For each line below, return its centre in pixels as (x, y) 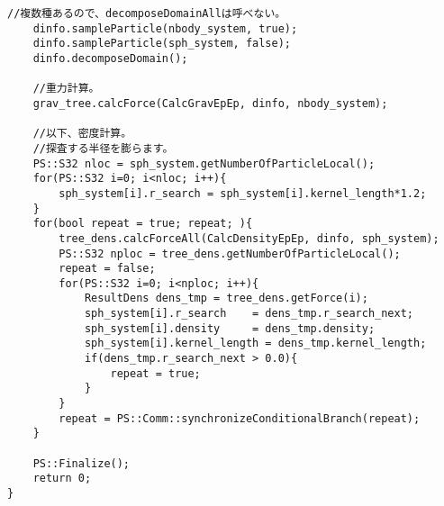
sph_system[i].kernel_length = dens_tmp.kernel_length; (255, 343)
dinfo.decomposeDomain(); (110, 58)
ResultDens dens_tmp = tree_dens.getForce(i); (226, 298)
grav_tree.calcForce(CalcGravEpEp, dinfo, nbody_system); (210, 103)
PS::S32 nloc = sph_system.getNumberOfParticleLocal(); (204, 163)
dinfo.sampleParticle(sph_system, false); (162, 44)
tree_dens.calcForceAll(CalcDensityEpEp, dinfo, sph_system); (249, 238)
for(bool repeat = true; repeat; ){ (143, 224)
